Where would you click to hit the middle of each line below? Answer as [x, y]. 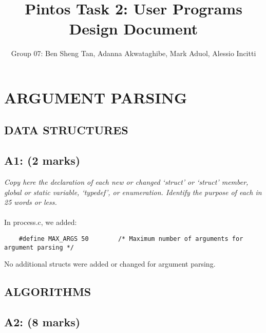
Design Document [134, 29]
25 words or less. [31, 202]
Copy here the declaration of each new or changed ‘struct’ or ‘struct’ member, [126, 182]
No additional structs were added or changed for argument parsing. [110, 264]
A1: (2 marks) [42, 160]
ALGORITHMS [48, 292]
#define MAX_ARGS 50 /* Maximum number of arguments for [131, 239]
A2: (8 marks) [42, 322]
